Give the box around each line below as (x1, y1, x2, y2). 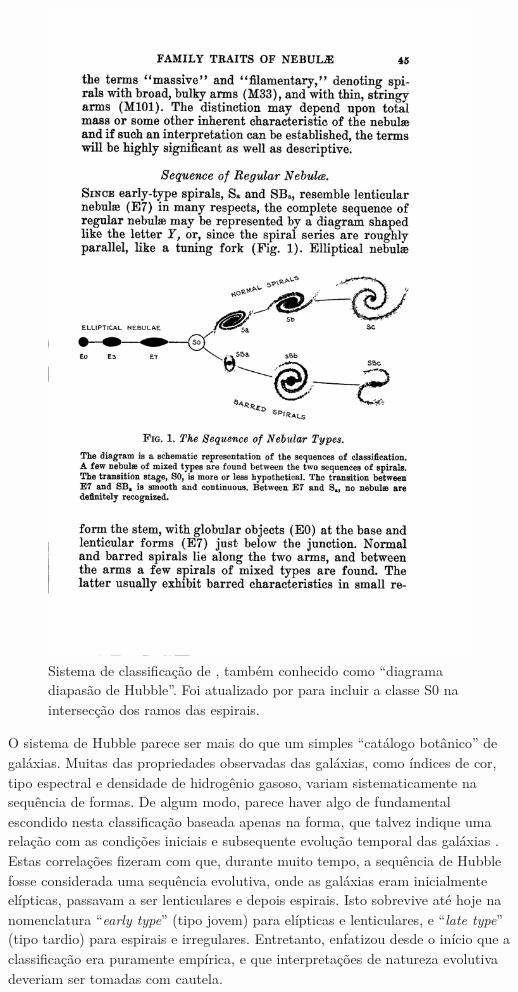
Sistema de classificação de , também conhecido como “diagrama (48, 659, 443, 680)
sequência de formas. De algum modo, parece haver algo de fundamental (8, 791, 451, 812)
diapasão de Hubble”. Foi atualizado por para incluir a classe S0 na (48, 679, 459, 700)
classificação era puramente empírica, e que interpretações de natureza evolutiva (8, 947, 499, 968)
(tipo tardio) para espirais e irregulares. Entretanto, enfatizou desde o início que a (8, 928, 511, 949)
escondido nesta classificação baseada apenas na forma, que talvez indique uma (8, 810, 492, 831)
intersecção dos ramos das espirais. (48, 698, 260, 719)
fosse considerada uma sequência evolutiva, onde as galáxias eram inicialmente (8, 869, 488, 890)
